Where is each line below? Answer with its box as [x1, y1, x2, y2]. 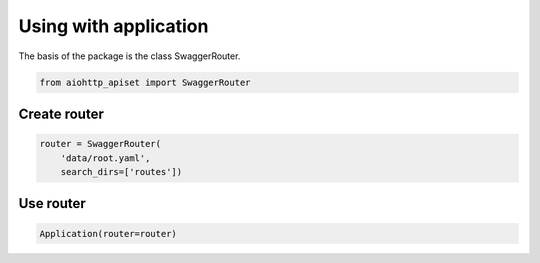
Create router [18, 105, 104, 122]
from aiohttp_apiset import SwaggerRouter [39, 76, 251, 88]
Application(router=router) [39, 228, 177, 239]
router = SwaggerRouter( [39, 138, 162, 150]
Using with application [18, 15, 209, 37]
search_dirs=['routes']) [60, 166, 183, 177]
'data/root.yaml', [60, 152, 151, 164]
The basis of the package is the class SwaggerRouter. [18, 50, 241, 62]
